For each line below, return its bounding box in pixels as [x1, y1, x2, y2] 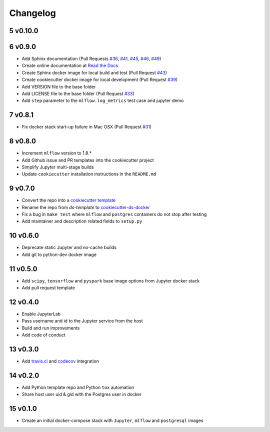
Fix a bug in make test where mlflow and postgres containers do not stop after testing [21, 211, 207, 217]
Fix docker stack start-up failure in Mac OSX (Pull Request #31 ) [21, 124, 152, 130]
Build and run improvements [21, 325, 80, 331]
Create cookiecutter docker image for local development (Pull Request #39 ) [21, 76, 178, 82]
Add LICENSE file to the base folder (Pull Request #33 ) [21, 90, 134, 97]
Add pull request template [21, 285, 75, 291]
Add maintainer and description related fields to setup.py [21, 218, 142, 224]
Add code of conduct [21, 332, 66, 338]
